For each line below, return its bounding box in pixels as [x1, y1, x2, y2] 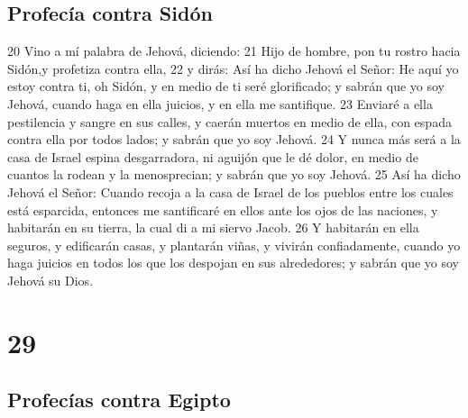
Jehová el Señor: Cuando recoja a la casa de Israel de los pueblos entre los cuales [7, 182, 454, 201]
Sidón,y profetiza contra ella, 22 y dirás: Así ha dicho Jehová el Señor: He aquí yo [7, 59, 459, 77]
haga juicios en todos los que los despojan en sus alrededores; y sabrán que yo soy [7, 253, 459, 272]
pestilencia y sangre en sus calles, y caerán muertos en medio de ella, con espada [7, 112, 452, 131]
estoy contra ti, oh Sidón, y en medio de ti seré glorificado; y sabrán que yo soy [7, 77, 445, 95]
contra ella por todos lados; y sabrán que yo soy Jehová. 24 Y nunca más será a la [7, 130, 461, 149]
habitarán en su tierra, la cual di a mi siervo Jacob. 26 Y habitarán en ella [7, 218, 419, 237]
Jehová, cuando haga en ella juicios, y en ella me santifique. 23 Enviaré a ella [7, 94, 433, 113]
